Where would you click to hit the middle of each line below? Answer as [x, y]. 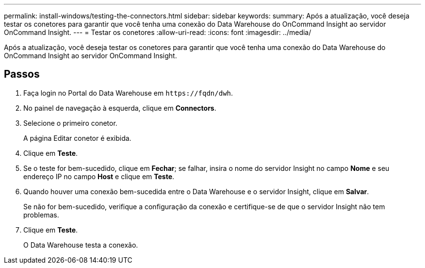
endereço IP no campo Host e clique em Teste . [99, 176]
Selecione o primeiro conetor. [70, 123]
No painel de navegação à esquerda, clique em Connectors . [120, 108]
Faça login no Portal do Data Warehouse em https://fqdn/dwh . [128, 93]
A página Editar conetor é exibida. [77, 138]
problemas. [41, 215]
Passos [22, 74]
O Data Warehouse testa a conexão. [81, 245]
